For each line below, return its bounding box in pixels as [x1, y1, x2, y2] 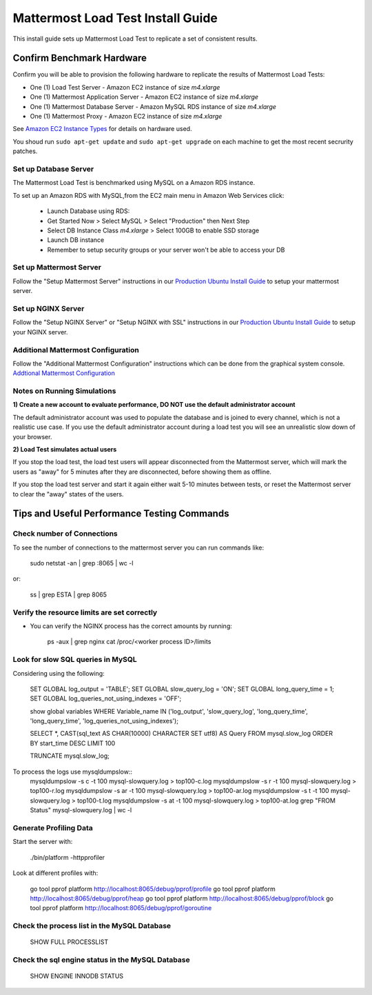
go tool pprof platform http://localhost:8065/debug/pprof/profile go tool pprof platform [30, 885, 276, 893]
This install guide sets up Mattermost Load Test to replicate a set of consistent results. [12, 34, 258, 43]
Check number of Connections [12, 529, 118, 539]
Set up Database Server [12, 164, 94, 174]
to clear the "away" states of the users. [12, 490, 124, 498]
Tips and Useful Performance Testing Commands [12, 507, 229, 520]
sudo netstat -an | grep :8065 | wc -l [30, 559, 134, 567]
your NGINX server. [12, 328, 68, 336]
